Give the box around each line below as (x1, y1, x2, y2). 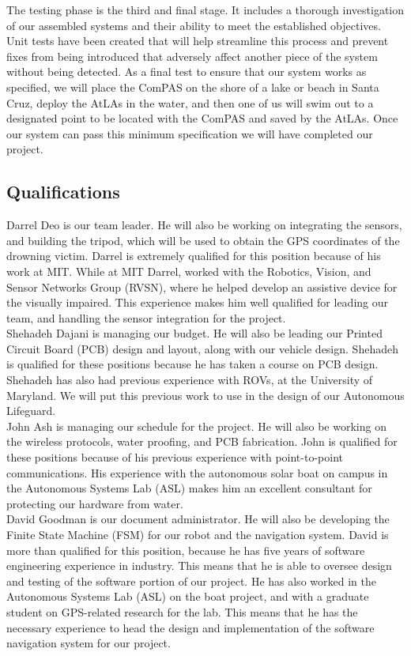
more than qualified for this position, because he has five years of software (6, 541, 365, 558)
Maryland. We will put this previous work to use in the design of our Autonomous (6, 386, 405, 403)
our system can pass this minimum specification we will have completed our (6, 125, 373, 141)
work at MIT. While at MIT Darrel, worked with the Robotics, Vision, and (6, 262, 371, 279)
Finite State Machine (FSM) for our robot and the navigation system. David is (6, 526, 389, 543)
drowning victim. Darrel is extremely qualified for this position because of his (6, 247, 381, 264)
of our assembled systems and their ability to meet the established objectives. (6, 17, 381, 33)
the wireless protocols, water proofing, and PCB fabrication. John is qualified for (6, 433, 398, 450)
